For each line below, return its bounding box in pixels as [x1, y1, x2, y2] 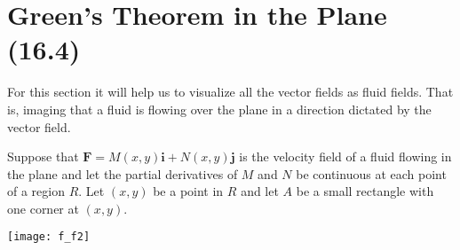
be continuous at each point [296, 164, 447, 183]
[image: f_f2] [7, 230, 91, 244]
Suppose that [7, 147, 79, 166]
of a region [7, 182, 65, 200]
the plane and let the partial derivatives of [7, 164, 238, 183]
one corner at [7, 199, 79, 217]
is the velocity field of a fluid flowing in [239, 147, 452, 166]
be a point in [153, 182, 224, 200]
